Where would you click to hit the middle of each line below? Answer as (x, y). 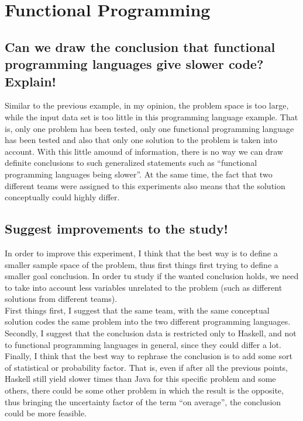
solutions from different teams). (61, 299)
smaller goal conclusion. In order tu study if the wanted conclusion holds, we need (152, 276)
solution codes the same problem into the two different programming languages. (148, 321)
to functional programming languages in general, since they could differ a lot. (143, 344)
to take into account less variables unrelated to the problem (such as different (144, 287)
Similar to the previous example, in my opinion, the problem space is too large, (147, 105)
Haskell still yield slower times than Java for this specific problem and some (140, 379)
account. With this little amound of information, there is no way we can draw (144, 151)
